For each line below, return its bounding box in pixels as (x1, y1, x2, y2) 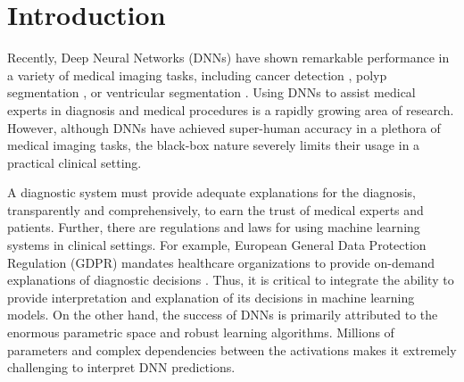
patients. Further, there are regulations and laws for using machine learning (7, 218, 420, 237)
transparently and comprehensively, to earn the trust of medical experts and (7, 200, 424, 219)
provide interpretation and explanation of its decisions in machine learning (7, 287, 415, 306)
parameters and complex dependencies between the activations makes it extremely (7, 340, 457, 359)
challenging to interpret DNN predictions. (7, 358, 236, 377)
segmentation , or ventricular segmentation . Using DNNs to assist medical (7, 83, 416, 102)
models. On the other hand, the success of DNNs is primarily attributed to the (7, 305, 438, 324)
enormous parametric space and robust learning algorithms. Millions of (7, 323, 394, 342)
